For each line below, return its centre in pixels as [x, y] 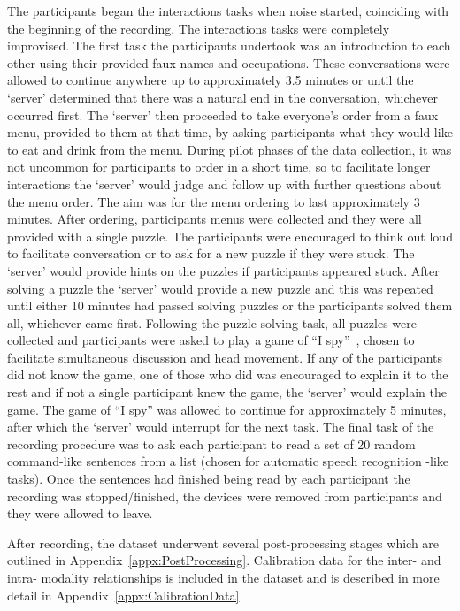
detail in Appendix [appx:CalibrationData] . [125, 595]
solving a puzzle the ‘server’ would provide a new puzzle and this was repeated [220, 288]
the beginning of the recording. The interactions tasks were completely [199, 28]
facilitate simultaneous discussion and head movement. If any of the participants [225, 357]
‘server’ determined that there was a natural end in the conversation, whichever [222, 97]
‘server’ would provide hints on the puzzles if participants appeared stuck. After [223, 270]
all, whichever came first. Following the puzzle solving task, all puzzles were [212, 322]
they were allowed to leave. [80, 513]
